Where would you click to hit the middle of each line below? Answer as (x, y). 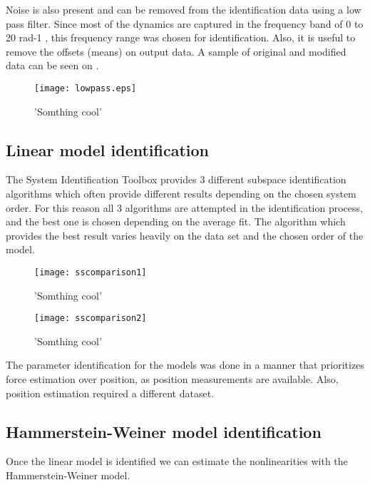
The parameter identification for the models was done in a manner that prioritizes (185, 365)
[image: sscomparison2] (91, 318)
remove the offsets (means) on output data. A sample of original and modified (176, 51)
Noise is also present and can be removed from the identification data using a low (184, 9)
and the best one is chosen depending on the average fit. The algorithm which (176, 221)
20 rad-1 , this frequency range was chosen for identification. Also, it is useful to (181, 37)
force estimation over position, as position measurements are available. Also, (172, 379)
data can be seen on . (52, 65)
